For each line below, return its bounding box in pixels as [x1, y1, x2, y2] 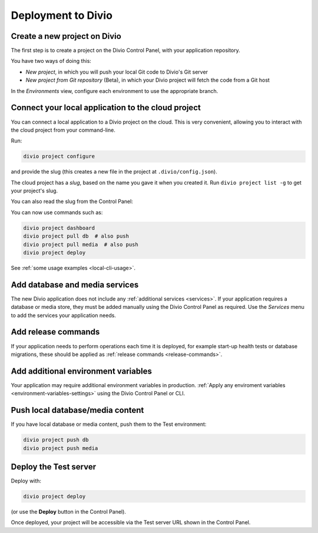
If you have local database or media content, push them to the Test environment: [11, 421, 207, 428]
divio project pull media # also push [23, 241, 138, 248]
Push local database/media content [11, 405, 144, 415]
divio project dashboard [23, 224, 95, 231]
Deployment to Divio [11, 9, 113, 22]
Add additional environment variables [11, 366, 153, 376]
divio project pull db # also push [23, 233, 130, 239]
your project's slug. [11, 187, 58, 194]
